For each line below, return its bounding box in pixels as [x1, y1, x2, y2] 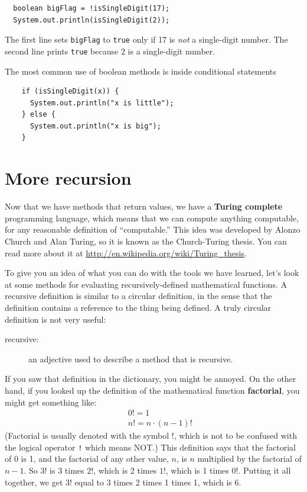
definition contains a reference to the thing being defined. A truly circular [5, 301, 272, 313]
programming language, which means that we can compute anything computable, [5, 211, 299, 224]
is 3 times [50, 464, 84, 476]
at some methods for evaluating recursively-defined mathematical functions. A [5, 278, 287, 290]
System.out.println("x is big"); [30, 121, 161, 130]
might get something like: [5, 395, 97, 408]
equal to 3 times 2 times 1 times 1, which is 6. [74, 475, 241, 488]
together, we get [5, 475, 63, 488]
